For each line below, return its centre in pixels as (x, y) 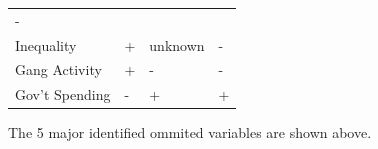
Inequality (46, 44)
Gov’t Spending (63, 94)
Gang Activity (58, 69)
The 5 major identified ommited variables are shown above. (190, 132)
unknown (177, 44)
